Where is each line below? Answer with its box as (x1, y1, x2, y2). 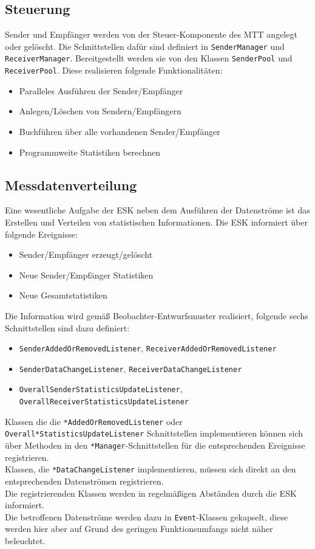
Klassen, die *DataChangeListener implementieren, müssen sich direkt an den (5, 463, 296, 475)
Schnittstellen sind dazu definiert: (5, 321, 130, 334)
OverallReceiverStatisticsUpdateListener (19, 398, 189, 407)
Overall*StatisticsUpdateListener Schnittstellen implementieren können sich (5, 427, 303, 440)
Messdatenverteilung (5, 175, 137, 194)
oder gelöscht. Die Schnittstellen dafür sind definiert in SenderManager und (5, 40, 285, 52)
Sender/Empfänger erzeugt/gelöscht (19, 248, 153, 261)
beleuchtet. (5, 534, 46, 547)
